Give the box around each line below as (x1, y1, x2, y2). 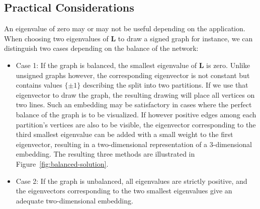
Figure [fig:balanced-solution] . (16, 158, 109, 169)
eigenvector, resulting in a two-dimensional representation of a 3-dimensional (16, 138, 252, 149)
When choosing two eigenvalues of (4, 33, 109, 43)
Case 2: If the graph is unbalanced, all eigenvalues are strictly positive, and (16, 175, 247, 186)
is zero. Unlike (206, 59, 250, 70)
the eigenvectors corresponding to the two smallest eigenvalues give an (16, 185, 232, 196)
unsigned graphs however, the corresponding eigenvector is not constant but (16, 69, 250, 80)
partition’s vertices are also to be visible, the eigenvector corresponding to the (16, 119, 256, 129)
